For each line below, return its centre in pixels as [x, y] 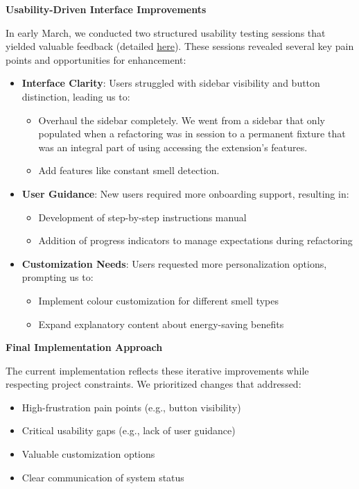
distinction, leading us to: [76, 96]
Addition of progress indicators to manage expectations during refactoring [195, 240]
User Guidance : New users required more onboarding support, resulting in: [185, 193]
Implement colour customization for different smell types [159, 300]
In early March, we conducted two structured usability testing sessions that [166, 32]
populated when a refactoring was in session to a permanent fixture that [192, 134]
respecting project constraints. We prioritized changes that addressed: [154, 384]
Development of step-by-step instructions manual [142, 217]
